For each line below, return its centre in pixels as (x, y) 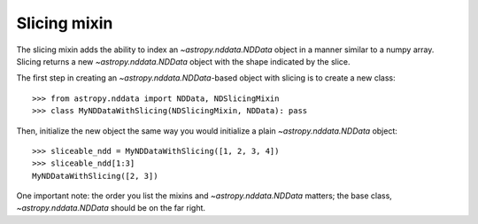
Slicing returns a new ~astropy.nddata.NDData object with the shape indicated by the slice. (183, 61)
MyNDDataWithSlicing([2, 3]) (95, 176)
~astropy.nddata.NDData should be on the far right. (111, 208)
